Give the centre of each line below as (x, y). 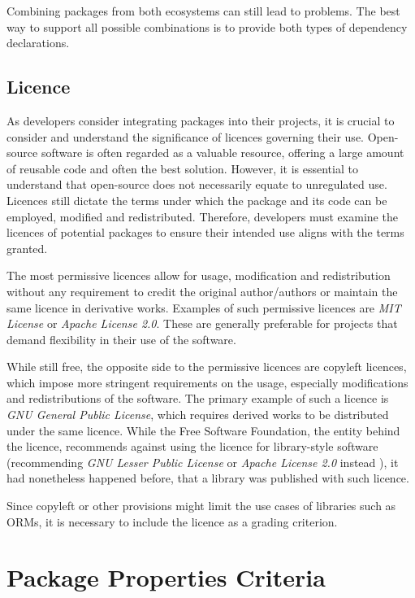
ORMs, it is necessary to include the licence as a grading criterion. (172, 521)
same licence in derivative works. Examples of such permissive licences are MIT (204, 307)
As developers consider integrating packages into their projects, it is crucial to (201, 120)
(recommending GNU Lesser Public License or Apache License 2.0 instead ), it (203, 462)
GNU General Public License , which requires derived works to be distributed (198, 415)
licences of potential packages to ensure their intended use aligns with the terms (205, 232)
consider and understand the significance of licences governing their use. (185, 136)
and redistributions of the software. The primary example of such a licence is (198, 398)
